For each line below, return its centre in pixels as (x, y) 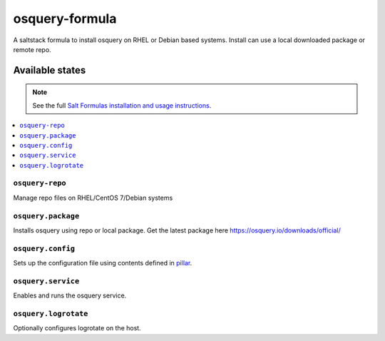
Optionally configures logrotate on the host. (77, 328)
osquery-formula (65, 19)
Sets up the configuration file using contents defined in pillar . (103, 263)
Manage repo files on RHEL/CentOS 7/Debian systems (93, 198)
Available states (50, 70)
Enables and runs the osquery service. (70, 295)
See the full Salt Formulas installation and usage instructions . (122, 105)
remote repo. (32, 49)
